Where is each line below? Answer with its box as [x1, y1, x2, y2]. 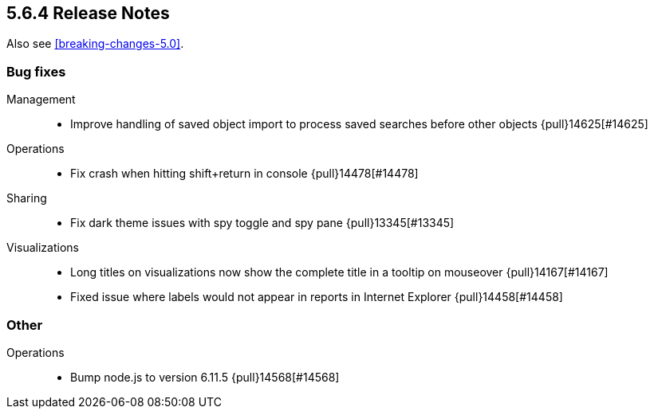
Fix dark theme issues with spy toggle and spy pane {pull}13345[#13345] [70, 216, 455, 230]
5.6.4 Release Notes [6, 3, 170, 23]
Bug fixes [6, 63, 66, 80]
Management [6, 92, 76, 107]
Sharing [6, 191, 47, 206]
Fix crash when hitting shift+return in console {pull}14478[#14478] [70, 166, 419, 181]
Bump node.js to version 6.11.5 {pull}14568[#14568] [70, 370, 340, 384]
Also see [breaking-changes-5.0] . [6, 37, 184, 51]
